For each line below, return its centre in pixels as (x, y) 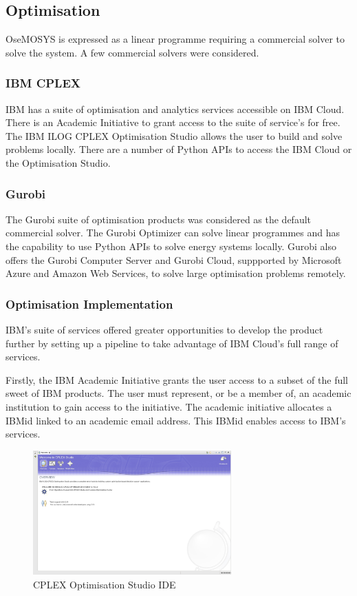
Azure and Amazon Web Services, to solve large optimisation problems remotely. (176, 273)
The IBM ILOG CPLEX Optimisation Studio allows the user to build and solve (174, 135)
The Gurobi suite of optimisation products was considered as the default (159, 219)
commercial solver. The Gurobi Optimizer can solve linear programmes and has (173, 233)
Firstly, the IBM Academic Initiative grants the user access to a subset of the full (177, 379)
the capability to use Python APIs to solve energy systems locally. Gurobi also (171, 246)
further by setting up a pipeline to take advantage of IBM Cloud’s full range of (172, 343)
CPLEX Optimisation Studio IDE (105, 584)
